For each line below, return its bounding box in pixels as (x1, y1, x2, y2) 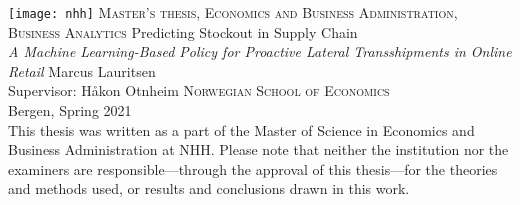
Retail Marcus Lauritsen (8, 60, 156, 81)
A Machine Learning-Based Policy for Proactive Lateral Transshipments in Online (8, 41, 512, 62)
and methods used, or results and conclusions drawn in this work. (8, 178, 410, 199)
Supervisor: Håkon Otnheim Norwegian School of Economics (8, 80, 390, 101)
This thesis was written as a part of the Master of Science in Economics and (8, 119, 475, 140)
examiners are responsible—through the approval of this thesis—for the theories (8, 158, 498, 179)
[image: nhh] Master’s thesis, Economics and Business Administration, (8, 2, 458, 22)
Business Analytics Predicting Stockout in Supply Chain (8, 21, 358, 42)
